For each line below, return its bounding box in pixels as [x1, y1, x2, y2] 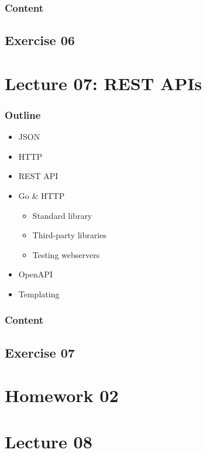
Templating [18, 287, 60, 300]
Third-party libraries [32, 229, 107, 241]
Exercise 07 [5, 343, 75, 361]
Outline [5, 107, 41, 122]
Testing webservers [32, 248, 100, 260]
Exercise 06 [5, 31, 75, 49]
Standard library [32, 209, 92, 221]
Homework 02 [5, 383, 119, 407]
